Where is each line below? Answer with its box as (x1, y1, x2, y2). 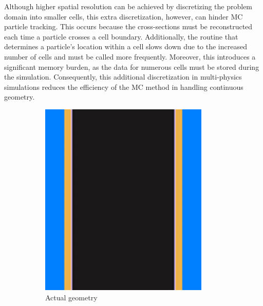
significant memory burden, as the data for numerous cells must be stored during (4, 61, 259, 72)
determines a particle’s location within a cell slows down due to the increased (4, 41, 247, 52)
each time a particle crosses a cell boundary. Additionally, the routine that (4, 31, 238, 42)
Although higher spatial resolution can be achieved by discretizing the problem (4, 1, 253, 11)
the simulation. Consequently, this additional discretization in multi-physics (4, 71, 242, 82)
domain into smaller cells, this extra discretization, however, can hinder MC (4, 11, 243, 22)
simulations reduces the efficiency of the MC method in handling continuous (4, 81, 243, 92)
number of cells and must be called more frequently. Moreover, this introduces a (4, 51, 256, 62)
